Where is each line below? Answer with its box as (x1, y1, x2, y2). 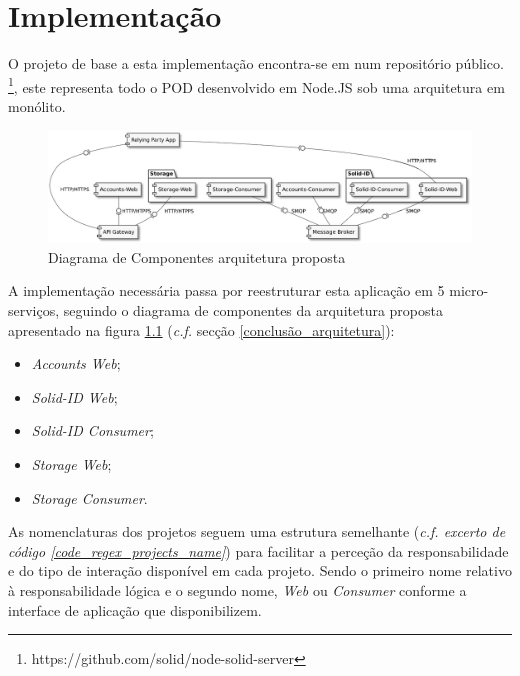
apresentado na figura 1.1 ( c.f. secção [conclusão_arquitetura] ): (8, 319, 395, 340)
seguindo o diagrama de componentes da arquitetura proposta (63, 299, 443, 320)
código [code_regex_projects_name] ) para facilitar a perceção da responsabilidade (8, 540, 509, 561)
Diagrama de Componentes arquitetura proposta (48, 246, 346, 267)
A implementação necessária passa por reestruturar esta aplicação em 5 (8, 280, 445, 301)
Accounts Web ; (31, 353, 121, 374)
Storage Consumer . (31, 487, 148, 508)
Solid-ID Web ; (31, 386, 118, 407)
